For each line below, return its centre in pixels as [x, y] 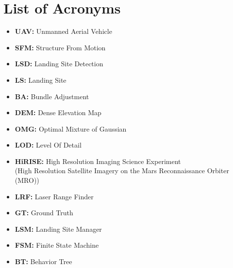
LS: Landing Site [41, 80]
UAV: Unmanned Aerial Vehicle [63, 31]
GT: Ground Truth [44, 213]
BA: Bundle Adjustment [52, 96]
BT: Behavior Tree [43, 261]
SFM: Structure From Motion [60, 47]
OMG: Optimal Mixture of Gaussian [71, 128]
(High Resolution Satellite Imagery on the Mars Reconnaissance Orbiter [122, 171]
